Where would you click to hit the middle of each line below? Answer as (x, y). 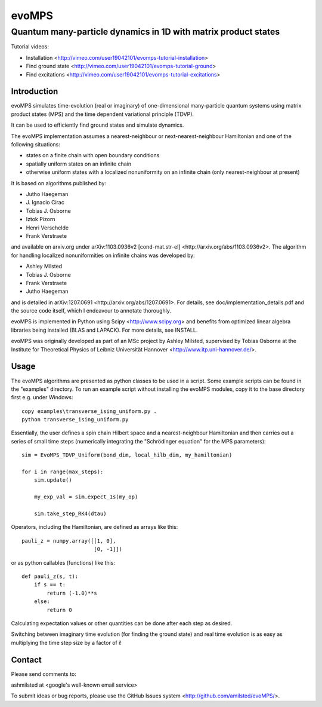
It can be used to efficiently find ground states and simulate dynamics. (97, 125)
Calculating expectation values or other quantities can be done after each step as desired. (122, 623)
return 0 (59, 610)
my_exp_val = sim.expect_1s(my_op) (86, 497)
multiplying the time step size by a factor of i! (66, 642)
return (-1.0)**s (72, 593)
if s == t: (50, 585)
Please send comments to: (44, 674)
